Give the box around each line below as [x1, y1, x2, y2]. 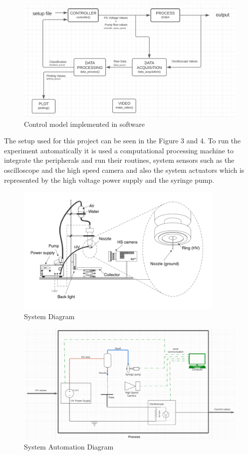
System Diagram [24, 311, 75, 321]
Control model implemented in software [24, 118, 145, 129]
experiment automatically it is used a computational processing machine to [4, 145, 234, 155]
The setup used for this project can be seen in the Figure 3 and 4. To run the [4, 135, 241, 146]
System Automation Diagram [24, 442, 114, 452]
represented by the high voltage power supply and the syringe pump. [4, 174, 215, 185]
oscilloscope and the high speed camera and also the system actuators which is [4, 165, 245, 175]
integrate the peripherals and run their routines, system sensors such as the [4, 155, 235, 165]
